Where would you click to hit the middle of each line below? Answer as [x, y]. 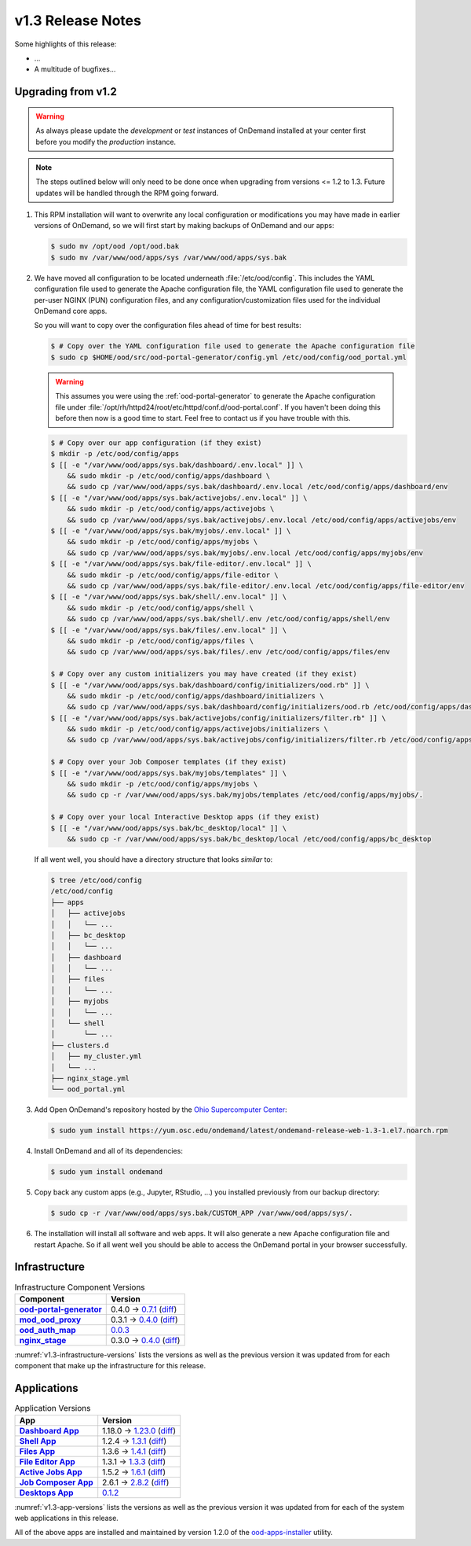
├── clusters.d [80, 1045]
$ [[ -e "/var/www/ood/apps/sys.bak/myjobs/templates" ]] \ [169, 773]
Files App [37, 1451]
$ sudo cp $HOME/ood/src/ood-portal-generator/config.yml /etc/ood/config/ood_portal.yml [229, 357]
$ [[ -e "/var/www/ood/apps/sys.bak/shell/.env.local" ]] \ [169, 597]
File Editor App [47, 1461]
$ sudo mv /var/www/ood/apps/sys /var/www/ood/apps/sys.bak [169, 257]
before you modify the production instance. [106, 142]
